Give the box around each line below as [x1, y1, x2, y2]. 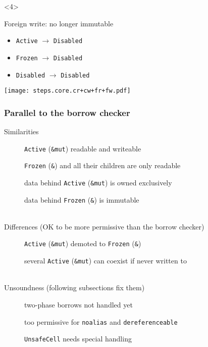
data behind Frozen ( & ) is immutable [24, 194, 139, 205]
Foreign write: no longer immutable [4, 18, 114, 28]
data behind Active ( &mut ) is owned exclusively [24, 177, 172, 187]
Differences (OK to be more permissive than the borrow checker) [4, 221, 204, 232]
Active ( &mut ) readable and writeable [24, 143, 141, 153]
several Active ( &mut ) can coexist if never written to [24, 255, 187, 266]
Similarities [4, 126, 39, 137]
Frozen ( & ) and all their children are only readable [24, 160, 181, 171]
